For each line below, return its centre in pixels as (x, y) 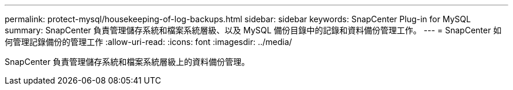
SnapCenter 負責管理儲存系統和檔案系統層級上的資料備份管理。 (127, 62)
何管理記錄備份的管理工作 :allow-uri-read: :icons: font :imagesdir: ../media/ (148, 42)
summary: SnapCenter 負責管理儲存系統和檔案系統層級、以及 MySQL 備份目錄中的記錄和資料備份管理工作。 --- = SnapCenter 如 (253, 30)
